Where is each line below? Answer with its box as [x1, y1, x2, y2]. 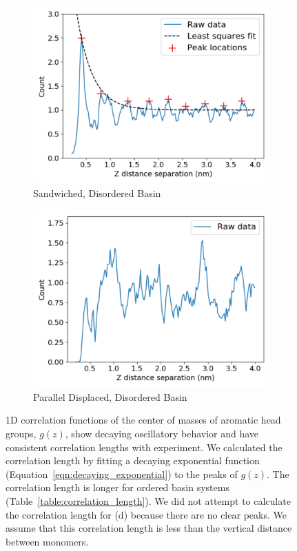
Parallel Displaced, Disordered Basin [33, 389, 187, 404]
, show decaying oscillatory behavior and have [65, 426, 259, 440]
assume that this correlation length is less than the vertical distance [6, 521, 292, 535]
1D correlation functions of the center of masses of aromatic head [6, 413, 281, 427]
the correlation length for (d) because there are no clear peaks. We [6, 507, 287, 521]
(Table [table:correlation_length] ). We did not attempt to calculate [6, 493, 291, 508]
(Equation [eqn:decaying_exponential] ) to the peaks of [6, 466, 238, 481]
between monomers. [6, 534, 89, 548]
